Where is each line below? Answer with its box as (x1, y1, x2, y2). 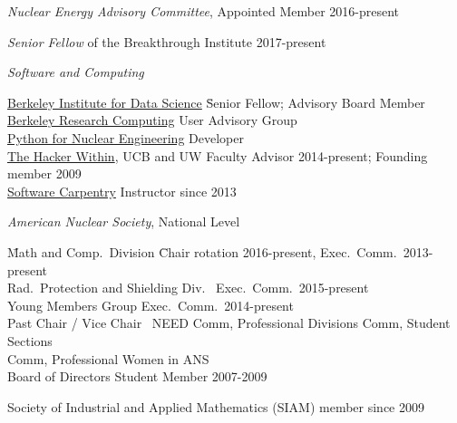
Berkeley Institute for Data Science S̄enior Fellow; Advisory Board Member (7, 92, 425, 111)
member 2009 (7, 164, 82, 183)
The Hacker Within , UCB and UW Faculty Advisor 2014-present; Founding (7, 146, 428, 165)
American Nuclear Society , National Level (7, 212, 240, 231)
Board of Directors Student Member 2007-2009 (7, 367, 267, 386)
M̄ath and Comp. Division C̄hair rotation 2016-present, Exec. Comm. (7, 242, 397, 261)
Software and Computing (7, 62, 144, 82)
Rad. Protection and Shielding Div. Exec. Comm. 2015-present (7, 278, 369, 297)
